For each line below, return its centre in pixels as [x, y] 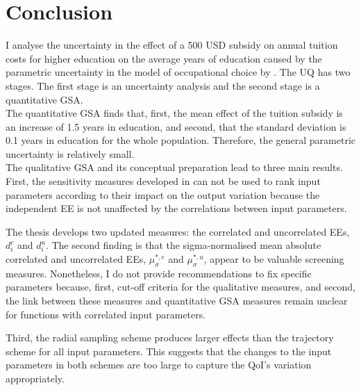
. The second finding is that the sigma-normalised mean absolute [183, 245]
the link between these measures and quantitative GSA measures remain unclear [177, 301]
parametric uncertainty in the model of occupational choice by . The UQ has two [178, 72]
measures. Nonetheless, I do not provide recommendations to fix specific [159, 273]
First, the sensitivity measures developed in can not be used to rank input [163, 181]
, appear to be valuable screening [274, 259]
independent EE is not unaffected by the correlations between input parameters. [176, 208]
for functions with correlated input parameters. [106, 314]
